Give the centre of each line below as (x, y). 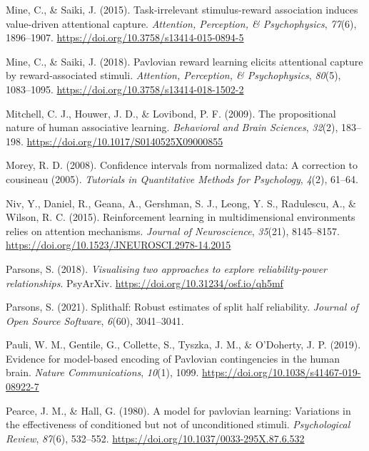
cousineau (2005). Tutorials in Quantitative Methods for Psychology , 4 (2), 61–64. (182, 178)
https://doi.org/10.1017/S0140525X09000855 (125, 141)
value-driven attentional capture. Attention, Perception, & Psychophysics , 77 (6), (181, 23)
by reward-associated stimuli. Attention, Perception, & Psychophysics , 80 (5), (173, 75)
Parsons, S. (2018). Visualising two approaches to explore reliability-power (166, 268)
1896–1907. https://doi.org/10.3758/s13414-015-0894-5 (125, 37)
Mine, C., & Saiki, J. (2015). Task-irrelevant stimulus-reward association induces (182, 9)
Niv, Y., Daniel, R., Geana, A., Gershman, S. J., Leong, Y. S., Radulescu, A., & (181, 203)
